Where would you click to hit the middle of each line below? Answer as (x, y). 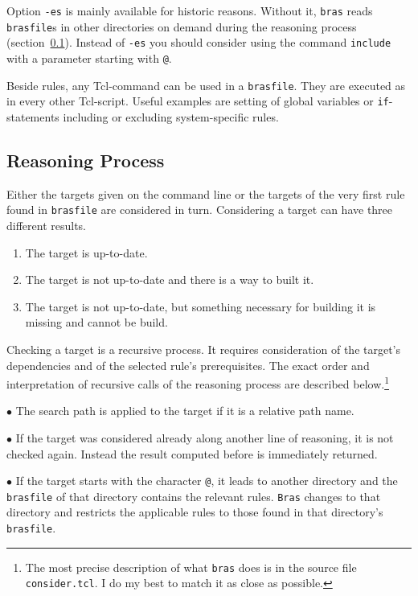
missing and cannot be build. (96, 322)
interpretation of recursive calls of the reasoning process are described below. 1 (198, 382)
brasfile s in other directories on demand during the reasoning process (182, 26)
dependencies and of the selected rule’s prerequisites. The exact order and (188, 365)
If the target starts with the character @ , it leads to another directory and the (207, 481)
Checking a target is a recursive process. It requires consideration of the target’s (204, 349)
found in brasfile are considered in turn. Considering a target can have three (200, 210)
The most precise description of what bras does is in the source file (191, 567)
